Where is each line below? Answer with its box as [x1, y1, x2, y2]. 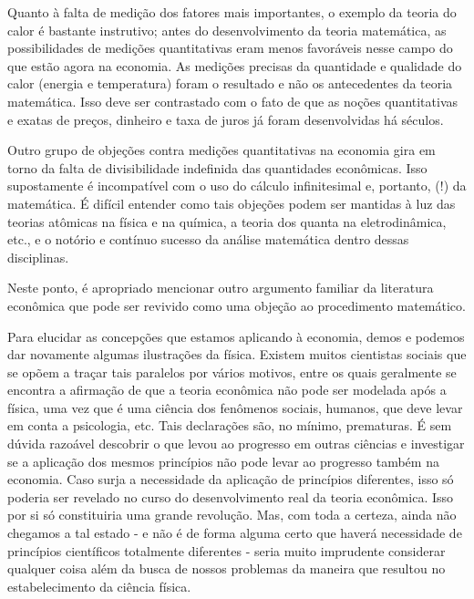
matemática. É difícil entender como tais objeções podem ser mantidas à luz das [7, 193, 456, 212]
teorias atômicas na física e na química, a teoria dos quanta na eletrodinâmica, [7, 212, 447, 231]
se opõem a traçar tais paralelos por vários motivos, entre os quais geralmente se [7, 362, 457, 381]
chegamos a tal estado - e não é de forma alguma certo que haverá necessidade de [7, 523, 462, 542]
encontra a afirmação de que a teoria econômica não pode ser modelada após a [7, 380, 447, 399]
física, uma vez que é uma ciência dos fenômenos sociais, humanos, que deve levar [7, 398, 463, 417]
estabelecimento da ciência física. [7, 576, 191, 595]
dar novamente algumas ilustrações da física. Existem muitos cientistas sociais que [7, 345, 467, 364]
